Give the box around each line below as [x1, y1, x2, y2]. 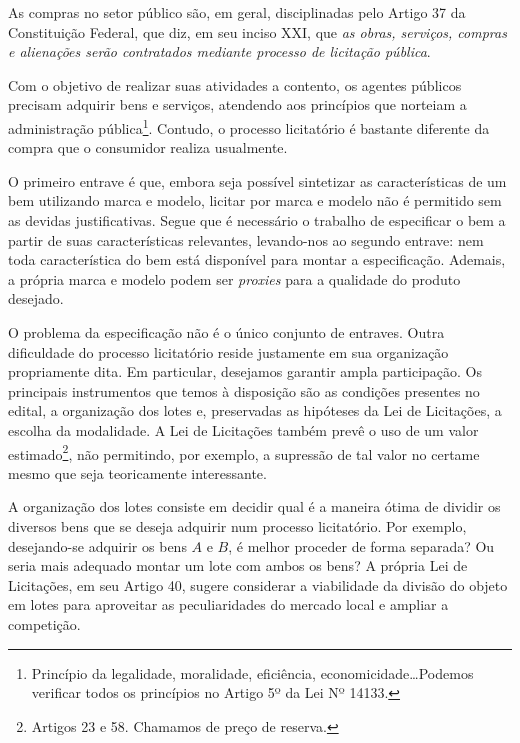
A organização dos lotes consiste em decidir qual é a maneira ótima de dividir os [8, 496, 501, 517]
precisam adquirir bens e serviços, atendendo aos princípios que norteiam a [8, 94, 467, 115]
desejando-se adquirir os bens [8, 535, 187, 556]
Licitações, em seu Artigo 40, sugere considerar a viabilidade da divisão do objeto [8, 574, 508, 595]
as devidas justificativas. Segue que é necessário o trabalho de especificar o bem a [8, 210, 506, 230]
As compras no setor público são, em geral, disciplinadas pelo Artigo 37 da [8, 2, 466, 22]
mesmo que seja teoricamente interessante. [8, 462, 267, 483]
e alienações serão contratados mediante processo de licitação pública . [8, 41, 431, 62]
